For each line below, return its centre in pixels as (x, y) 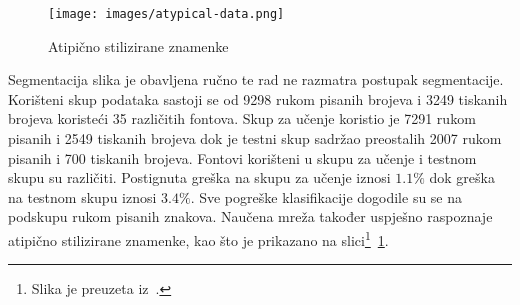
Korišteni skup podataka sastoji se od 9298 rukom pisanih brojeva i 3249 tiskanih (258, 98)
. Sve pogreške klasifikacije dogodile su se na (326, 196)
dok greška (462, 177)
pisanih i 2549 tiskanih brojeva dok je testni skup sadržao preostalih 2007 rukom (255, 138)
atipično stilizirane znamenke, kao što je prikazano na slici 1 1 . (198, 238)
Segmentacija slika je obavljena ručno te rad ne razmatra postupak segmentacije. (256, 79)
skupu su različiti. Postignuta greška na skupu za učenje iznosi (199, 177)
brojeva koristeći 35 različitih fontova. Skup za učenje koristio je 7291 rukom (242, 118)
